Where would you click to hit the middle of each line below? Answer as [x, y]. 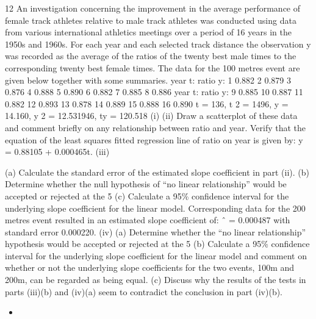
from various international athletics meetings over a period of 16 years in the [148, 32]
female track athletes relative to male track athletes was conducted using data [151, 20]
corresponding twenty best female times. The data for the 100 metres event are [153, 67]
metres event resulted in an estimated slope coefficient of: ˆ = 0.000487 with [148, 220]
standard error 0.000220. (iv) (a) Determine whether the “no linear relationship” [156, 231]
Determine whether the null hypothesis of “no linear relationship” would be [146, 184]
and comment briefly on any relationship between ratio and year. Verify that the [156, 127]
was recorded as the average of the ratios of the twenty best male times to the [151, 56]
